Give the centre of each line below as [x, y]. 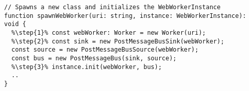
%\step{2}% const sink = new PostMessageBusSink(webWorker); [118, 41]
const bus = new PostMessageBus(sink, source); [94, 58]
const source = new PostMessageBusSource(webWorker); [105, 50]
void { [15, 24]
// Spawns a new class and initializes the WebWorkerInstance [112, 7]
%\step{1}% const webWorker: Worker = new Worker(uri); [109, 32]
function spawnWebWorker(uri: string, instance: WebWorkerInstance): [125, 16]
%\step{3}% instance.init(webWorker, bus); [87, 67]
